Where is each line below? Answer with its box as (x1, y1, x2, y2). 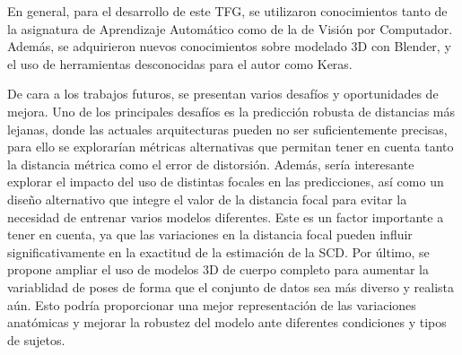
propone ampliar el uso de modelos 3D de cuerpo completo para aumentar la (7, 260, 429, 279)
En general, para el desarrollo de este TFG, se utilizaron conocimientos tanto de (7, 2, 448, 20)
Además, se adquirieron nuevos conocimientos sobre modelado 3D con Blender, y (7, 37, 451, 56)
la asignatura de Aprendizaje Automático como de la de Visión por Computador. (7, 19, 453, 38)
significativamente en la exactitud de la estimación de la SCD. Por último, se (7, 242, 430, 261)
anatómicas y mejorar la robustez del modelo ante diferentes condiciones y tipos (7, 313, 447, 332)
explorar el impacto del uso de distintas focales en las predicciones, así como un (7, 172, 444, 191)
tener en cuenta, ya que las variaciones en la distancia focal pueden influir (7, 225, 413, 244)
